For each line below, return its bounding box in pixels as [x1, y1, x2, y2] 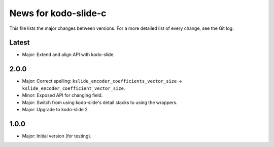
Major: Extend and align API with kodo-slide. [22, 52, 115, 58]
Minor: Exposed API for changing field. [22, 92, 103, 99]
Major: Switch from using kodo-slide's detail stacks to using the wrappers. [22, 99, 178, 106]
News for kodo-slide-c [9, 8, 107, 19]
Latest [9, 38, 30, 47]
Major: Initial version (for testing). [22, 133, 91, 139]
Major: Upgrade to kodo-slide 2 [22, 106, 88, 112]
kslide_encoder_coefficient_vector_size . [22, 85, 125, 91]
